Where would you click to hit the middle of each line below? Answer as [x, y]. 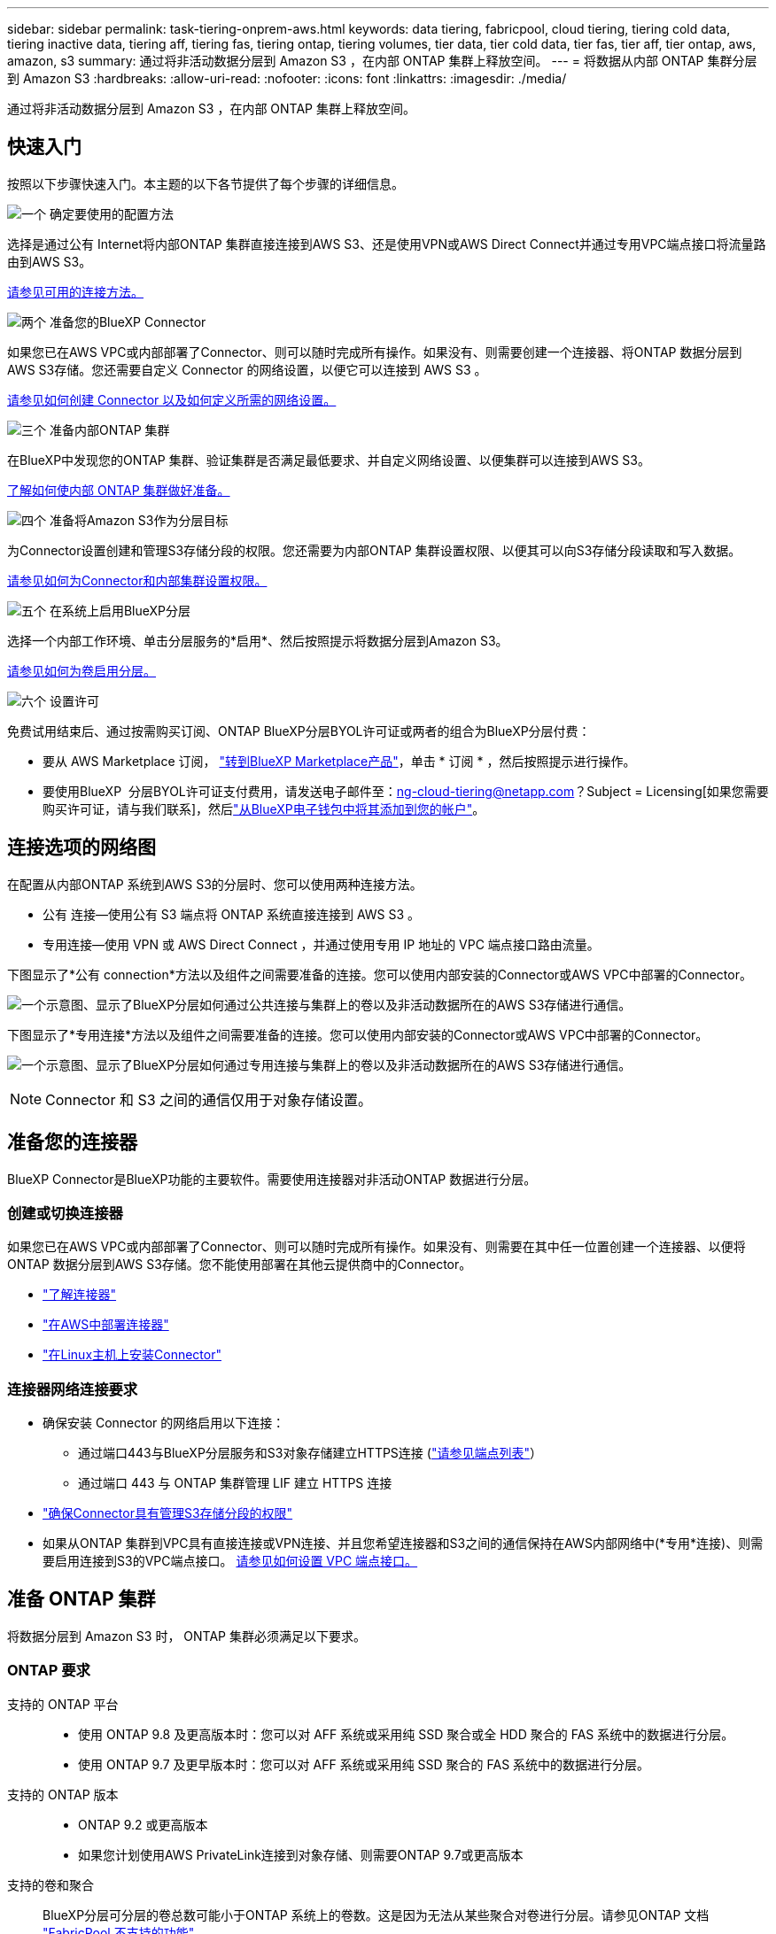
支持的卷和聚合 [50, 1884]
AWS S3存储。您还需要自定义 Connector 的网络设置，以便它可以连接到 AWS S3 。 [247, 369]
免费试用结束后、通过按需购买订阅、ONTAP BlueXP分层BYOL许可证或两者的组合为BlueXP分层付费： [299, 731]
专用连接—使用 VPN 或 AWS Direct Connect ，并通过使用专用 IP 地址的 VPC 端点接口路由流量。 [321, 944]
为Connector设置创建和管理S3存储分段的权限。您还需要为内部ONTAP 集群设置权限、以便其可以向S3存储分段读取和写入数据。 [374, 550]
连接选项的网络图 [81, 847]
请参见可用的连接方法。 [75, 291]
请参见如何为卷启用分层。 [81, 670]
